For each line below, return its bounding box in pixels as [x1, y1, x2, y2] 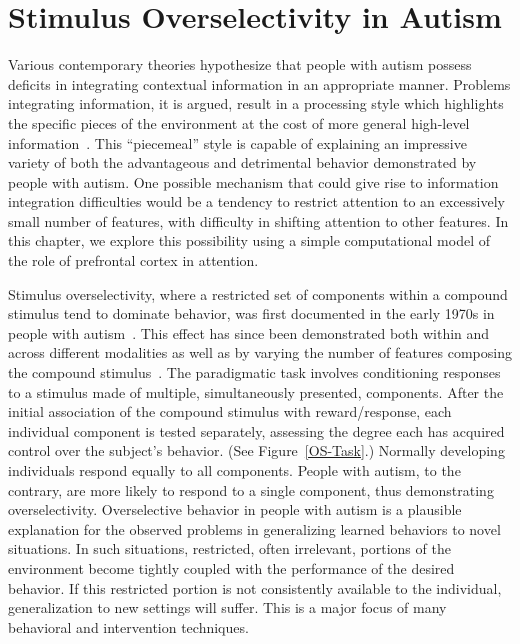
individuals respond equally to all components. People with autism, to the [8, 460, 461, 480]
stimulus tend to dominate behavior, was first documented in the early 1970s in [8, 303, 495, 324]
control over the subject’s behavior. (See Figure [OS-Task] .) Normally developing [8, 440, 505, 461]
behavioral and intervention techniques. [8, 616, 249, 637]
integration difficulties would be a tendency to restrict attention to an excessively [8, 191, 506, 212]
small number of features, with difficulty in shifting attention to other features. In [8, 210, 509, 231]
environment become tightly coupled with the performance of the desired [8, 557, 455, 578]
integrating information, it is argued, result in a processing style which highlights [8, 93, 504, 114]
